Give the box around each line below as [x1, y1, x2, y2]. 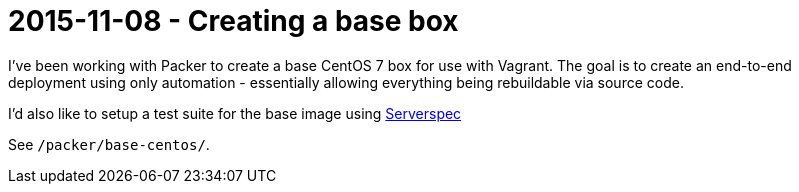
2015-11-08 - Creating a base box [8, 4, 459, 38]
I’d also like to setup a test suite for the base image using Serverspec [8, 104, 462, 122]
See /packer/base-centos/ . [8, 135, 210, 153]
